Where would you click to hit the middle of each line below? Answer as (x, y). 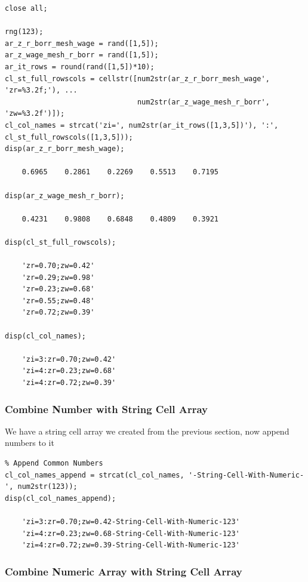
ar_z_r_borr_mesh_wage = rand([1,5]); (82, 43)
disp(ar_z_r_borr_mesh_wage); (65, 149)
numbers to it (30, 443)
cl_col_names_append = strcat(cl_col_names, (95, 475)
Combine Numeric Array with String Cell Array (124, 571)
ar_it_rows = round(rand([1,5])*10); (80, 67)
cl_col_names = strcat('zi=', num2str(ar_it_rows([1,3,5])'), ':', (142, 125)
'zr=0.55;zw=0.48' (58, 301)
